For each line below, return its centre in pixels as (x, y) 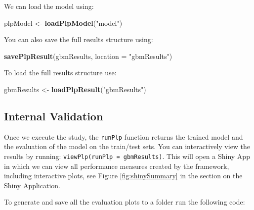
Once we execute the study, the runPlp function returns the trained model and (124, 136)
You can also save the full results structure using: (79, 39)
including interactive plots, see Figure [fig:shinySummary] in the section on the (123, 176)
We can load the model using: (49, 6)
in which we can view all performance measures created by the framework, (117, 166)
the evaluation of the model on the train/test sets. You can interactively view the (127, 146)
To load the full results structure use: (60, 73)
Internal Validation (54, 116)
